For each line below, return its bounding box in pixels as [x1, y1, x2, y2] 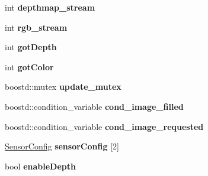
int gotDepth [5, 41, 57, 53]
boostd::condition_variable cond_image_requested [5, 120, 204, 132]
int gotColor [5, 60, 54, 73]
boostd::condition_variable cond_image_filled [5, 100, 184, 112]
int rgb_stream [5, 21, 68, 33]
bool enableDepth [5, 159, 76, 172]
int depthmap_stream [5, 1, 95, 13]
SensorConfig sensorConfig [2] [5, 140, 119, 152]
